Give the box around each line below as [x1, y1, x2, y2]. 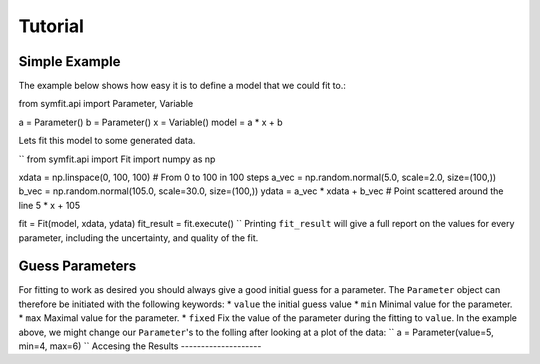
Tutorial [18, 15, 85, 37]
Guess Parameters [18, 258, 137, 275]
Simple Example [18, 53, 121, 70]
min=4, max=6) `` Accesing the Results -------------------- [18, 340, 262, 352]
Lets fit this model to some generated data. [18, 135, 196, 147]
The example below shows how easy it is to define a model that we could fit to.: [18, 80, 347, 92]
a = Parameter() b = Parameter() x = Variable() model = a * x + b [18, 116, 284, 128]
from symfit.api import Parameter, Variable [18, 98, 194, 110]
